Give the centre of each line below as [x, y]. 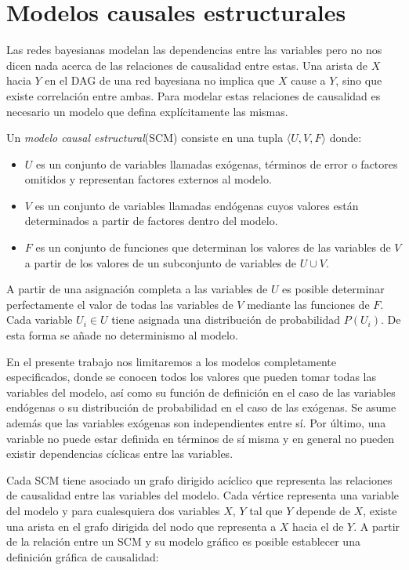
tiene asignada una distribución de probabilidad [226, 319]
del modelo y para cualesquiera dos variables [113, 510]
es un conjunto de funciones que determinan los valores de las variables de [213, 247]
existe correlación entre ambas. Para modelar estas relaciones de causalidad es [194, 95]
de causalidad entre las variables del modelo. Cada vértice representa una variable [203, 495]
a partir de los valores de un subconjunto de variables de [160, 262]
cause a [308, 80]
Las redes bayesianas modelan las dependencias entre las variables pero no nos [194, 50]
